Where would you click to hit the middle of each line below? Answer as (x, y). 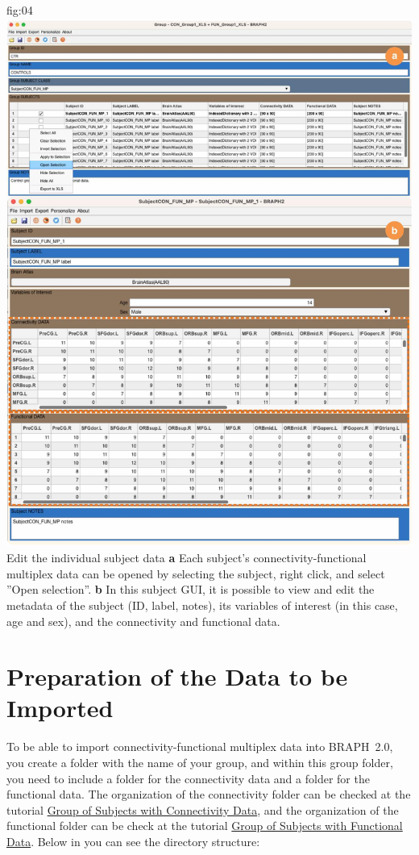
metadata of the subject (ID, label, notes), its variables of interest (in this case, (202, 605)
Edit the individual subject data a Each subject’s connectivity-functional (187, 558)
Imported (60, 708)
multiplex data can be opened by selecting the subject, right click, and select (196, 573)
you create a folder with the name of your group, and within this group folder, (200, 762)
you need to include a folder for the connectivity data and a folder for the (188, 778)
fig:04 (20, 10)
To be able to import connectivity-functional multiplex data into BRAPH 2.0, (200, 747)
